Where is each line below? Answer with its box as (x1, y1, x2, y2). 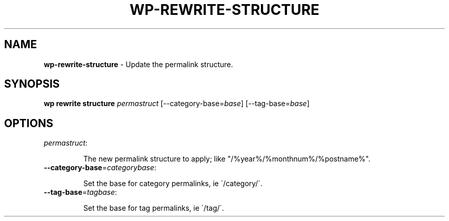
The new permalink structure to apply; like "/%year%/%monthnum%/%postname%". (83, 154, 371, 164)
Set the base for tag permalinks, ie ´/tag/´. (83, 204, 224, 213)
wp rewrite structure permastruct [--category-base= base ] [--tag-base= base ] (44, 99, 310, 108)
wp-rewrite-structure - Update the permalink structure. (44, 59, 233, 69)
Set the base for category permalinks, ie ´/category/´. (83, 179, 262, 188)
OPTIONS (4, 116, 53, 130)
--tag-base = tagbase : (44, 188, 117, 197)
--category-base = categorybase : (44, 163, 156, 172)
